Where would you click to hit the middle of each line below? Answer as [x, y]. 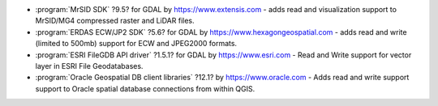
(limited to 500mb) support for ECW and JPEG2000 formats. [136, 44]
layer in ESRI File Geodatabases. [89, 66]
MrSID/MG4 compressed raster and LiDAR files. [115, 21]
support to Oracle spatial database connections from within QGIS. [145, 88]
